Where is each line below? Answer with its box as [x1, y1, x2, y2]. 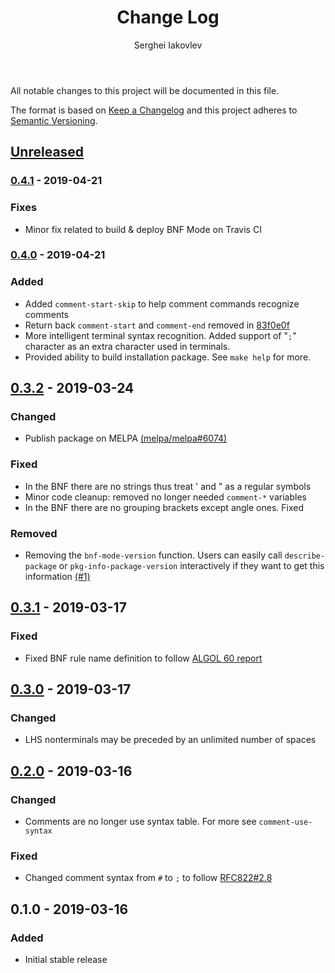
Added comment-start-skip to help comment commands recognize [24, 297, 300, 310]
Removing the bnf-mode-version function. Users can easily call [24, 549, 283, 561]
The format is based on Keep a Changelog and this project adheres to [10, 104, 298, 116]
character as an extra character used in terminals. [24, 340, 231, 352]
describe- [284, 551, 326, 561]
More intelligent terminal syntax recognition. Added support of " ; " [24, 329, 297, 341]
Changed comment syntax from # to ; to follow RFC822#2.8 [24, 872, 273, 884]
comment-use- [258, 817, 313, 828]
